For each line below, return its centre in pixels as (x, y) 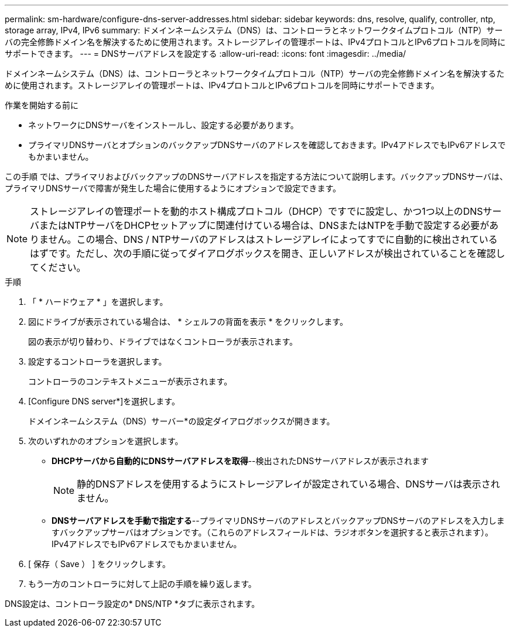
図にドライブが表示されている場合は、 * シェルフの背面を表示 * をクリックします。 (188, 322)
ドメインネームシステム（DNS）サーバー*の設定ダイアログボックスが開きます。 (182, 421)
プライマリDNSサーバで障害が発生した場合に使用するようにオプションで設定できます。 (173, 188)
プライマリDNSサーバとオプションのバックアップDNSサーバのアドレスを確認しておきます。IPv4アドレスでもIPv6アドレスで (267, 145)
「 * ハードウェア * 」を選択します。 (98, 302)
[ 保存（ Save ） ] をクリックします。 (99, 564)
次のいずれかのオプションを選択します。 (106, 441)
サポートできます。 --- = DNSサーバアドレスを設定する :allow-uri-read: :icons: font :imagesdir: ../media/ (206, 54)
